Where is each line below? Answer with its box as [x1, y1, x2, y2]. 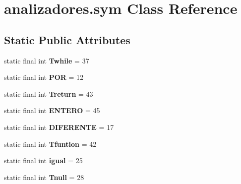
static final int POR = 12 [4, 72, 84, 82]
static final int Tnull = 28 [4, 172, 84, 182]
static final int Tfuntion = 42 [4, 138, 97, 149]
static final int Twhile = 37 [4, 55, 89, 65]
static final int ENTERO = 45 [4, 105, 100, 116]
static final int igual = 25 [4, 155, 83, 166]
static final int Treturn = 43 [4, 88, 93, 99]
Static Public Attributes [4, 32, 130, 47]
